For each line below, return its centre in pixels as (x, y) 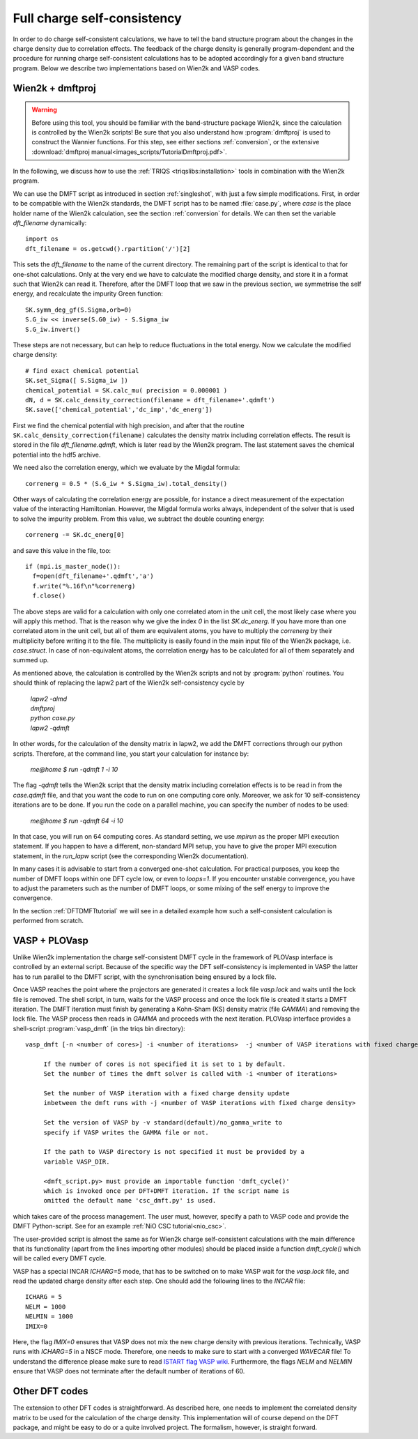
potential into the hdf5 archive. (57, 455)
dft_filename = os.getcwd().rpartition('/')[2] (108, 249)
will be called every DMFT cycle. (60, 1258)
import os (42, 239)
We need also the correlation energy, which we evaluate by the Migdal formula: (126, 468)
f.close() (49, 596)
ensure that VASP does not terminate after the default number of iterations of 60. (129, 1371)
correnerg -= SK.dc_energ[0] (75, 535)
